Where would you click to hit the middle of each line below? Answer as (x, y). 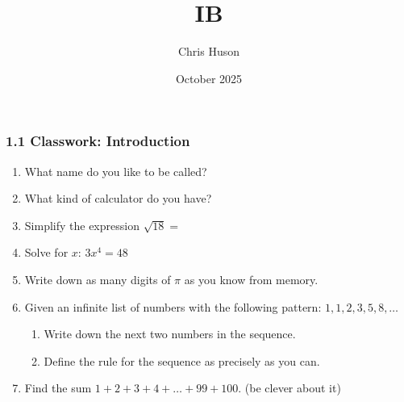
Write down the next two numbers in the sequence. (170, 334)
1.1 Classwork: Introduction (98, 141)
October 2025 (209, 78)
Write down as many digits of (98, 279)
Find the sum (58, 388)
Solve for (46, 252)
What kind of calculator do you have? (118, 198)
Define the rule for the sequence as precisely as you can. (182, 360)
